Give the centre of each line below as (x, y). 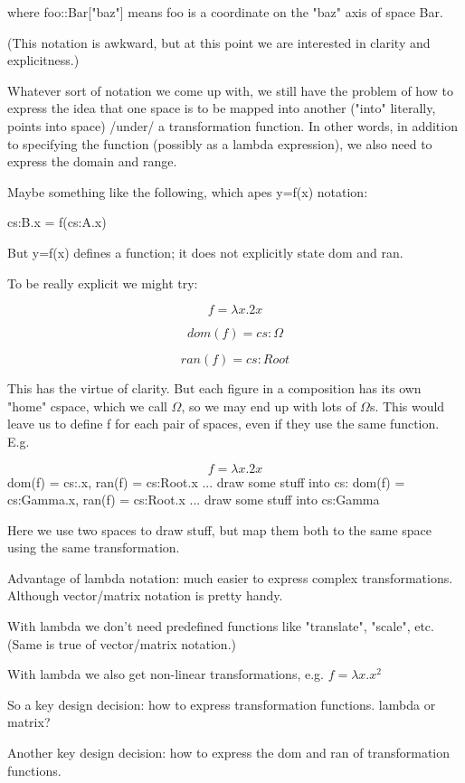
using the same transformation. (94, 547)
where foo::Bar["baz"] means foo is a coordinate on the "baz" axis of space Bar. (225, 12)
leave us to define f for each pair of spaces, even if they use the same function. (223, 424)
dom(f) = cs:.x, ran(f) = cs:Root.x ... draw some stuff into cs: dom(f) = (206, 481)
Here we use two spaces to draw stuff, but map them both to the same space (220, 529)
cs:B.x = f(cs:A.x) (57, 222)
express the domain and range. (92, 161)
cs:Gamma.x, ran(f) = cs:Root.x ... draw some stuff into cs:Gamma (194, 500)
